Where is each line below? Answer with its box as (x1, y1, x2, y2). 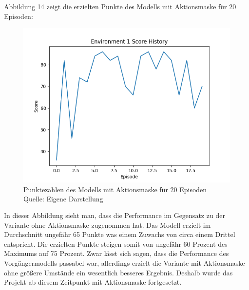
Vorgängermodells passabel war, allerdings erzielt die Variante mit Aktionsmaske (4, 257, 245, 268)
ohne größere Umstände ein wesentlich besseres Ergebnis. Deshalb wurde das (4, 267, 233, 277)
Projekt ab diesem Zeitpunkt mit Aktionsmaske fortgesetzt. (4, 277, 182, 287)
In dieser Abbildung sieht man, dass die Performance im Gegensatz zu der (4, 210, 225, 220)
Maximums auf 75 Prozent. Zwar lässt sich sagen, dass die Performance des (4, 248, 229, 258)
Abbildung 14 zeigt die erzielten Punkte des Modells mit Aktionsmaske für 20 (4, 1, 236, 11)
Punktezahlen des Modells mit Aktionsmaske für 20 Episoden (23, 184, 207, 194)
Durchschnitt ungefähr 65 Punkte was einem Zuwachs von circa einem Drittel (4, 229, 235, 239)
